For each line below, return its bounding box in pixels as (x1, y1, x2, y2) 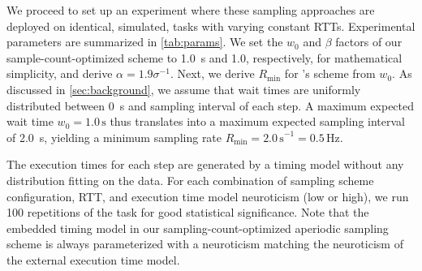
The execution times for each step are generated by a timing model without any (6, 156, 404, 173)
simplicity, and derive (6, 65, 113, 82)
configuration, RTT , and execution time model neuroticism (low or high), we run (6, 187, 409, 204)
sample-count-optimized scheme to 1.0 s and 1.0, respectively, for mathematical (6, 49, 403, 66)
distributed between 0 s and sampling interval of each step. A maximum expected (6, 97, 415, 114)
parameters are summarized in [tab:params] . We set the (6, 33, 283, 50)
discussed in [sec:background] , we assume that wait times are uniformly (6, 80, 361, 97)
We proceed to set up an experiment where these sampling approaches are (6, 2, 375, 18)
